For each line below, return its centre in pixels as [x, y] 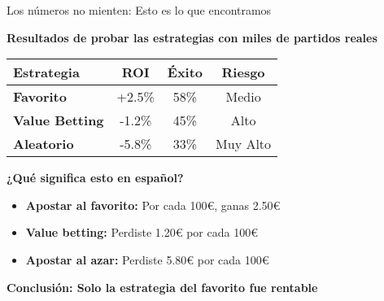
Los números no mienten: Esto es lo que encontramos [139, 10]
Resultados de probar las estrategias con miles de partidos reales [192, 37]
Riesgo [243, 72]
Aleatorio [44, 144]
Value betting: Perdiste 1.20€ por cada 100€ [142, 232]
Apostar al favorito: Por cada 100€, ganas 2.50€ [153, 205]
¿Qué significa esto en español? [95, 178]
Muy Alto [244, 144]
